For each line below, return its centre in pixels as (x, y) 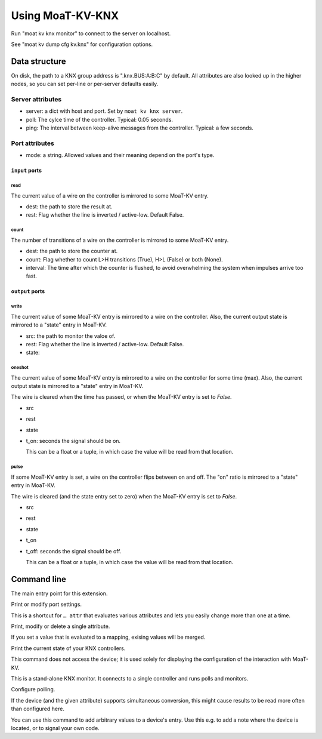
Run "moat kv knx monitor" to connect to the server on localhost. (91, 33)
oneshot (20, 368)
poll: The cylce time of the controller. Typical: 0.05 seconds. (99, 119)
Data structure (39, 61)
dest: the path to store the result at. (69, 207)
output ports (28, 291)
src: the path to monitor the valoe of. (71, 336)
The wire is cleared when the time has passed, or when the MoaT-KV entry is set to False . (121, 397)
